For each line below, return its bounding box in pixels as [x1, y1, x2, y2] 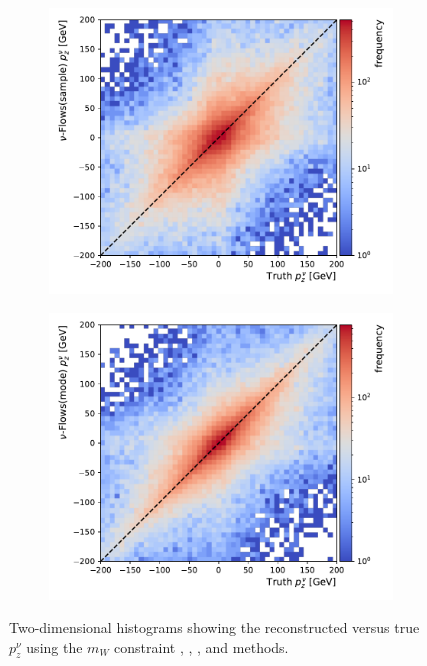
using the [26, 636, 83, 657]
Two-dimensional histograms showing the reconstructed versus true [9, 617, 420, 638]
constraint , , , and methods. [114, 636, 289, 657]
